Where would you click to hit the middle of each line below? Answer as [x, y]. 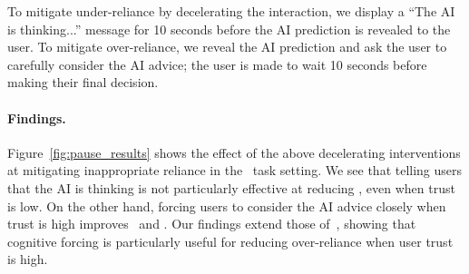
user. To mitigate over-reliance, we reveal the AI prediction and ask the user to [227, 47]
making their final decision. [83, 82]
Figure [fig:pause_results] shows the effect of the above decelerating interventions [234, 152]
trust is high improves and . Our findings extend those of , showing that [212, 224]
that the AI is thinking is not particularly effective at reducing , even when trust [231, 187]
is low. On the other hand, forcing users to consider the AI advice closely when [227, 205]
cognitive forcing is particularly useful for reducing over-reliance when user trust [230, 241]
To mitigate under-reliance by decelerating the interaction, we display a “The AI [231, 11]
